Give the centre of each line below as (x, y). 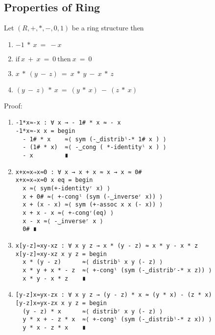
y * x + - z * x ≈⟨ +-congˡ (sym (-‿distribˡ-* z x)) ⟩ (117, 320)
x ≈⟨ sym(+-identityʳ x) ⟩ (67, 188)
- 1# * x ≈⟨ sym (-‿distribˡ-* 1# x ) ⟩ (95, 139)
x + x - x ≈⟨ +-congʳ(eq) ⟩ (68, 213)
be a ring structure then (108, 28)
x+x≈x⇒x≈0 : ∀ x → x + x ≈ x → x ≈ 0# (79, 172)
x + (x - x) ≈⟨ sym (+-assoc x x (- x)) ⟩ (93, 205)
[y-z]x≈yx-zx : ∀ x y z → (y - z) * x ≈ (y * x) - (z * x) (114, 295)
